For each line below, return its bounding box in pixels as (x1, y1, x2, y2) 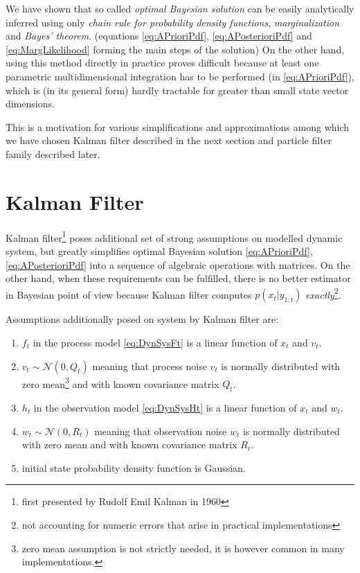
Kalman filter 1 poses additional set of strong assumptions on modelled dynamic (6, 228, 343, 245)
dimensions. (6, 96, 55, 111)
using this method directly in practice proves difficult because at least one (6, 55, 319, 70)
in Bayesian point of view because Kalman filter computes (6, 287, 252, 301)
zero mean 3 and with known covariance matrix (21, 374, 219, 391)
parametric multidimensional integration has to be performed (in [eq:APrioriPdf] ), (6, 69, 354, 83)
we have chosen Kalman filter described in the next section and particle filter (6, 133, 332, 148)
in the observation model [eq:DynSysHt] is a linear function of (33, 400, 297, 414)
